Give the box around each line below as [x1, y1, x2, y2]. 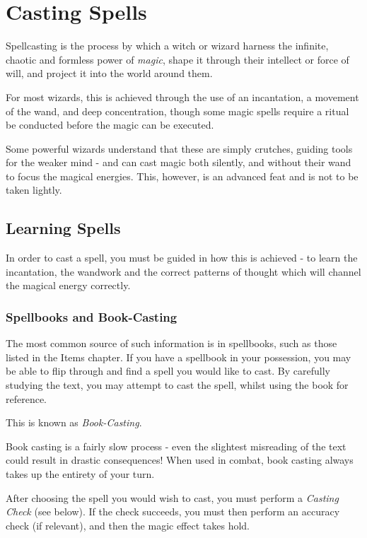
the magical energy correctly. [6, 278, 131, 293]
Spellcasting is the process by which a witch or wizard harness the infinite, [6, 38, 329, 53]
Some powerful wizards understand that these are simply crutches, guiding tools [6, 141, 353, 156]
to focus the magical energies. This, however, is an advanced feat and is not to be [6, 168, 359, 183]
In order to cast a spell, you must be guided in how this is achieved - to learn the [6, 250, 358, 265]
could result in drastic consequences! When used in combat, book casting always [6, 452, 354, 467]
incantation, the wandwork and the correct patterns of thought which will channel [6, 264, 361, 279]
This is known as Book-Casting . [6, 415, 142, 430]
